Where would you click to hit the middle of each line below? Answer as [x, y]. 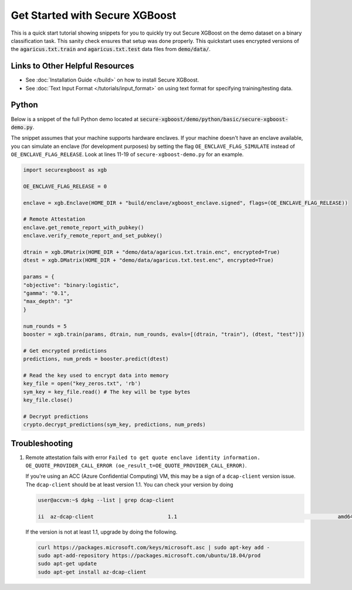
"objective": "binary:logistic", [71, 285]
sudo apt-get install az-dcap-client [92, 572]
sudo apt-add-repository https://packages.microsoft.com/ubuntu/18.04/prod [149, 555]
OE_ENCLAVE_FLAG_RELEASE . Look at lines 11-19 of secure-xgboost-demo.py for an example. [127, 154]
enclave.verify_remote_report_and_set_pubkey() [93, 236]
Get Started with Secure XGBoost [94, 15]
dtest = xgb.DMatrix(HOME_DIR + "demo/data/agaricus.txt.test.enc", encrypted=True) [148, 260]
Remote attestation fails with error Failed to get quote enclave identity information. [143, 457]
